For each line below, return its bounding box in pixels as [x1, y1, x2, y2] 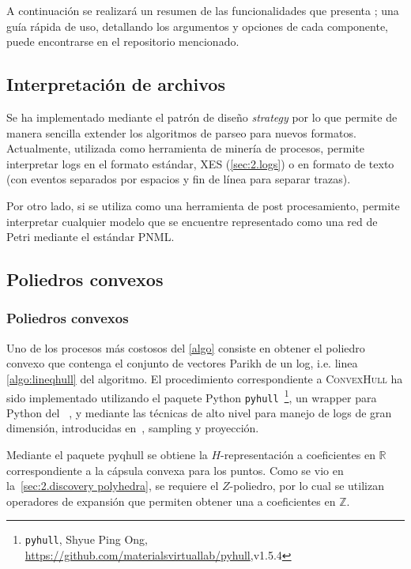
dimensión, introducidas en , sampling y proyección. [6, 420, 259, 436]
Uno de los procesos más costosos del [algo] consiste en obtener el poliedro [6, 339, 365, 356]
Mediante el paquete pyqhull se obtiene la [6, 447, 208, 463]
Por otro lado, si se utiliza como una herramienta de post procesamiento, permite [6, 197, 400, 213]
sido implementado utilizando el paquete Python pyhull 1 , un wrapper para [6, 386, 377, 405]
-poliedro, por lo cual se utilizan [229, 477, 384, 494]
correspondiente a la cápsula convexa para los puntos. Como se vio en [6, 462, 344, 478]
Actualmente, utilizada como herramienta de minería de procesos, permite [6, 140, 364, 156]
